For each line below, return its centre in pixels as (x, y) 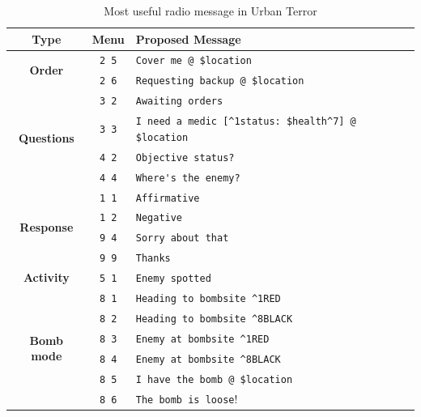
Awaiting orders (179, 102)
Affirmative (168, 198)
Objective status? (185, 157)
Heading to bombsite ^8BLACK (214, 319)
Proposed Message (188, 38)
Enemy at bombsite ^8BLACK (208, 359)
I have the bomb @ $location (214, 379)
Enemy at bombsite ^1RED (202, 339)
